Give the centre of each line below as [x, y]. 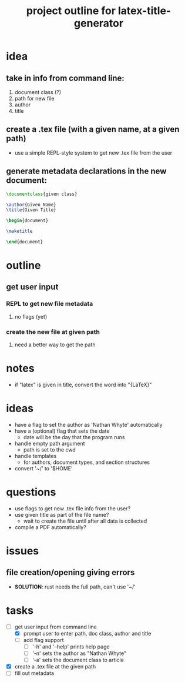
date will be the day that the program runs [74, 437]
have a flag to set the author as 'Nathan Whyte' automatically [88, 424]
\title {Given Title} [31, 210]
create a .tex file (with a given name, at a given [93, 130]
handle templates [36, 456]
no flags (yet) [31, 316]
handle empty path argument [50, 443]
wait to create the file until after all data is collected [85, 521]
